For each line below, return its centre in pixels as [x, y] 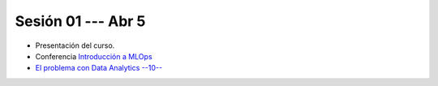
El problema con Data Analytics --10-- [99, 68]
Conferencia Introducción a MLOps [94, 56]
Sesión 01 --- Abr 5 [80, 21]
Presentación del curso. [75, 45]
